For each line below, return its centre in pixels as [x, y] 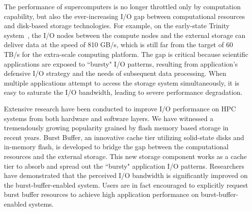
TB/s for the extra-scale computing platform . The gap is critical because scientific [126, 54]
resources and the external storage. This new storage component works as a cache [126, 156]
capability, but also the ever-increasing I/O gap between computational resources [125, 16]
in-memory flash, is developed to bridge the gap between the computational [116, 147]
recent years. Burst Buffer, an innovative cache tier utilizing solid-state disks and [124, 137]
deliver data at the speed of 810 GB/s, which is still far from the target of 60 [118, 44]
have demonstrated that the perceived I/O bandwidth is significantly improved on [126, 175]
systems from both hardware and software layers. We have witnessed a [109, 118]
